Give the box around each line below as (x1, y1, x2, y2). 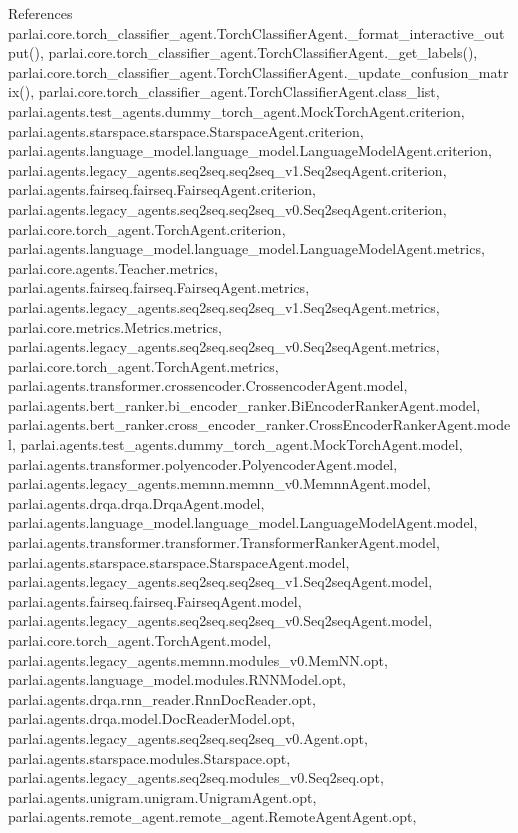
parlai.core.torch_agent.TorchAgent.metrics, (8, 355, 279, 376)
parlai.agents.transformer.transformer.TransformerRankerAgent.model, (8, 532, 440, 553)
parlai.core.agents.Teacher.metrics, (8, 257, 218, 278)
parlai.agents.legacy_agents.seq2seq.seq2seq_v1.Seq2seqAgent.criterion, (8, 159, 447, 180)
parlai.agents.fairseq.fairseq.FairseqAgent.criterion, (8, 179, 317, 200)
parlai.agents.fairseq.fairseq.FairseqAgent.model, (8, 590, 302, 611)
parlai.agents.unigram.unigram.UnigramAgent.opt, (8, 786, 317, 807)
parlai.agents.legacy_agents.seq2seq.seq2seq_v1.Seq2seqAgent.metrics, (8, 296, 440, 317)
